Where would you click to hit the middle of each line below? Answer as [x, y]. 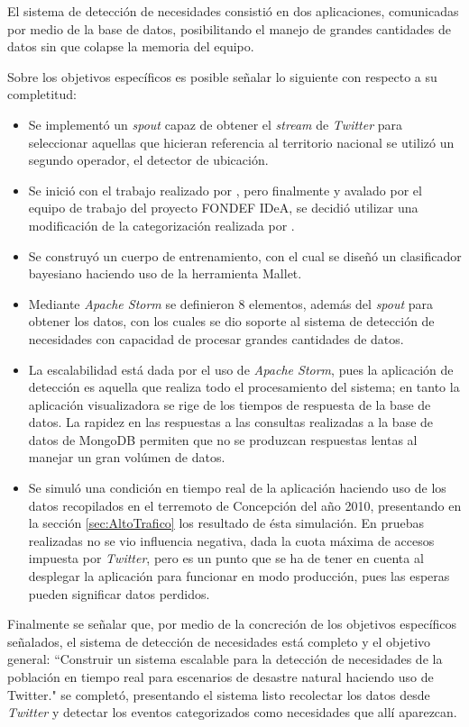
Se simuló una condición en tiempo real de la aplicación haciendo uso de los [237, 488]
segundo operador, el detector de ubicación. [148, 160]
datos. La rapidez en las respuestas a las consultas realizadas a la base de [231, 422]
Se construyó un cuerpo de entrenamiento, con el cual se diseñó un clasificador [245, 255]
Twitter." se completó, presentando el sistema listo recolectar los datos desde [219, 694]
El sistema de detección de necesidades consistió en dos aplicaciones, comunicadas [233, 11]
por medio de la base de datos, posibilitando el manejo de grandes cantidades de [230, 28]
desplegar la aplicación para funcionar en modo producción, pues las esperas [239, 576]
